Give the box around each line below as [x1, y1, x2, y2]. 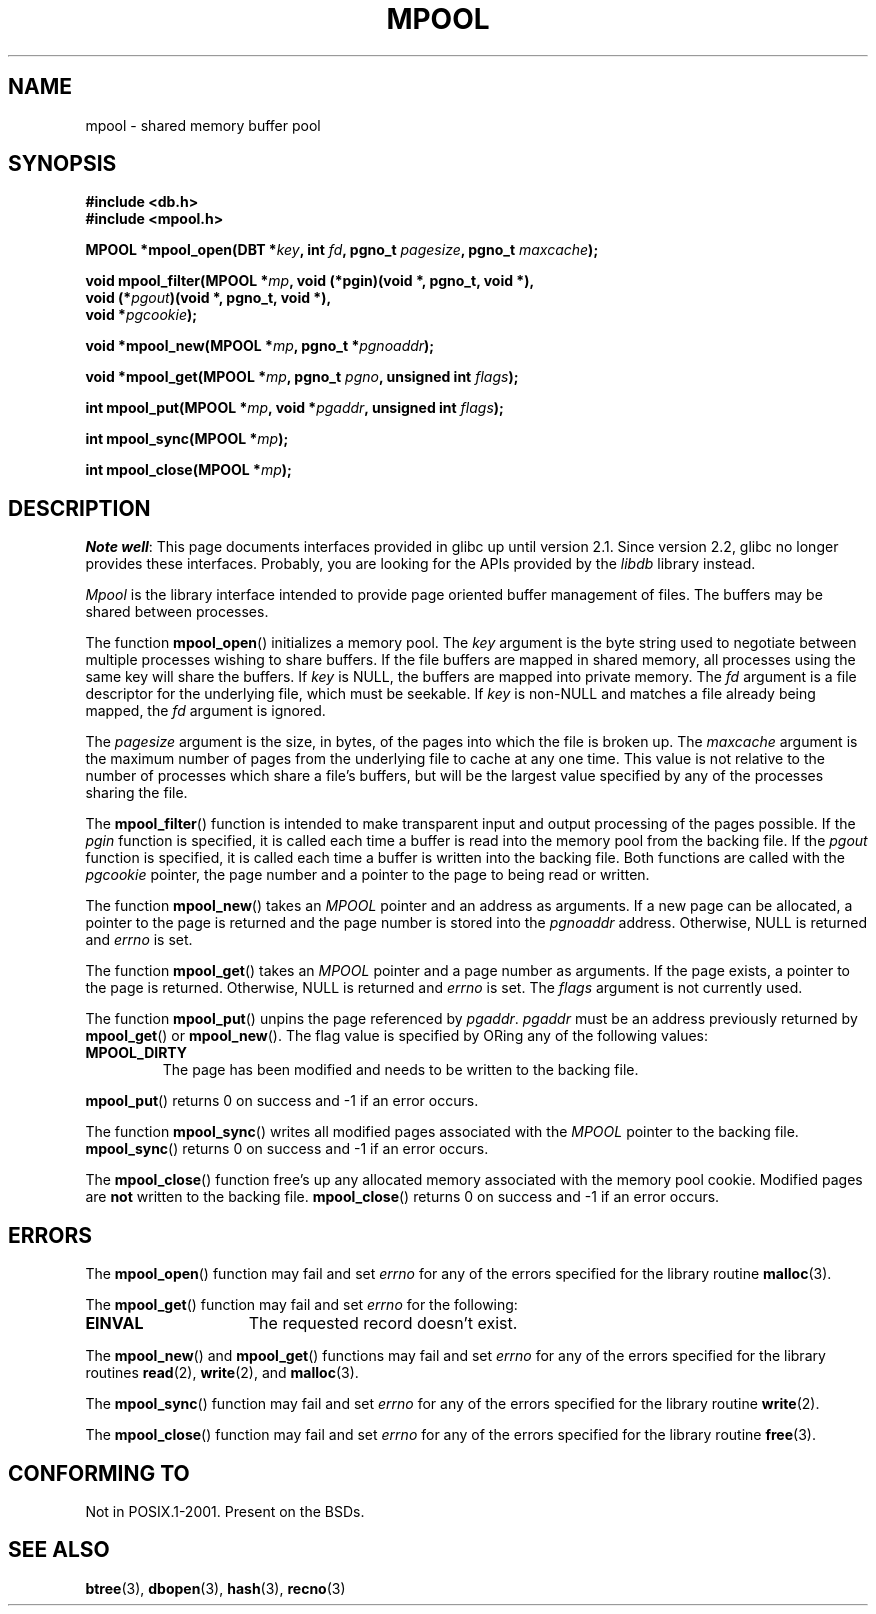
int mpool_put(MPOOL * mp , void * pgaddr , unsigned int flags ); [85, 399, 504, 417]
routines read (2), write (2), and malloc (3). [85, 1364, 359, 1382]
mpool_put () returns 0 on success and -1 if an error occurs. [85, 1092, 479, 1110]
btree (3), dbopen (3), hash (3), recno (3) [85, 1579, 346, 1597]
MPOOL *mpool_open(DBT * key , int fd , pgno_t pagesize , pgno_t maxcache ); [85, 241, 599, 259]
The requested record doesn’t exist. [248, 1313, 518, 1334]
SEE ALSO [8, 1537, 110, 1563]
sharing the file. [85, 784, 188, 802]
